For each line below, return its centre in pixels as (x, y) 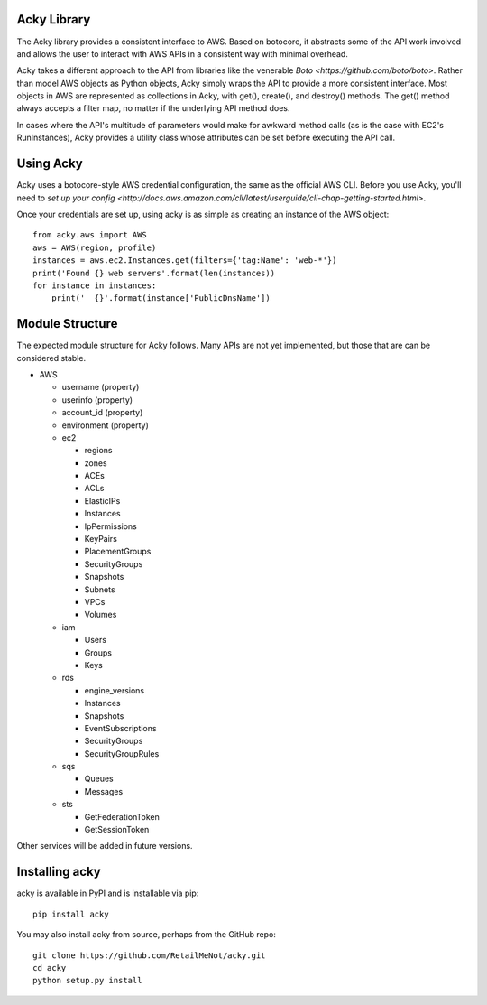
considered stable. (51, 358)
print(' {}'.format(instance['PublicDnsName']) (161, 298)
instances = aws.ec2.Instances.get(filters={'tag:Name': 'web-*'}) (185, 261)
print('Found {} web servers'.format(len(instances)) (154, 273)
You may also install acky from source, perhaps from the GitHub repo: (147, 935)
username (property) (101, 387)
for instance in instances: (95, 285)
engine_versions (114, 690)
